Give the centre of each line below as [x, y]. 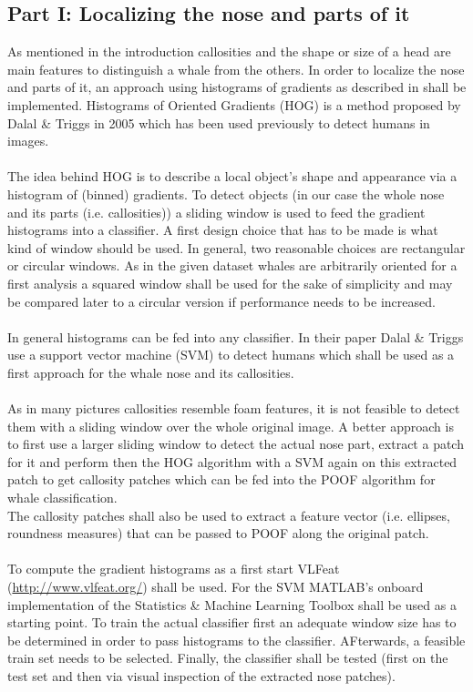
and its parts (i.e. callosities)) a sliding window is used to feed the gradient [216, 212]
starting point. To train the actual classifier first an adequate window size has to [232, 622]
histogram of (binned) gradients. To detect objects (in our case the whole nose [226, 193]
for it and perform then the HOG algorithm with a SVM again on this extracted [232, 461]
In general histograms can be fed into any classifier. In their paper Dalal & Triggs [236, 336]
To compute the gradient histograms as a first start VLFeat [174, 569]
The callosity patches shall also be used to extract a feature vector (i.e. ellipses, [229, 515]
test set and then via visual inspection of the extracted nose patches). [201, 675]
